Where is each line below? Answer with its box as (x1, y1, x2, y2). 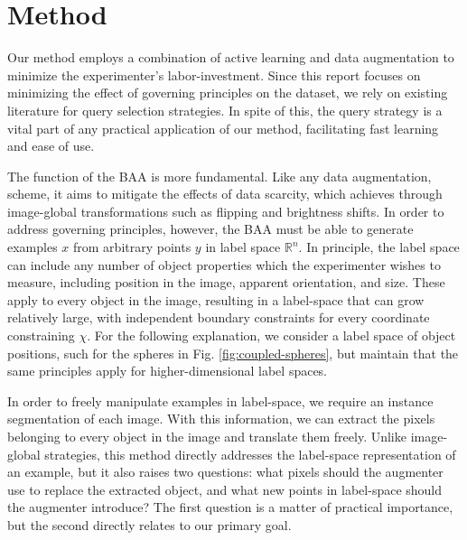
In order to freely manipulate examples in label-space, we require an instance (7, 391, 434, 410)
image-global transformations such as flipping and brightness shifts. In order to (7, 201, 444, 220)
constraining (7, 326, 75, 345)
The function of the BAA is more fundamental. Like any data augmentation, (7, 166, 432, 185)
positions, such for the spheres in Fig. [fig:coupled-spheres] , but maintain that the (7, 343, 459, 362)
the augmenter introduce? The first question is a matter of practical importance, (7, 498, 453, 517)
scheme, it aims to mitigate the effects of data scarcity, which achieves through (7, 184, 443, 203)
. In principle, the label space (298, 237, 460, 256)
